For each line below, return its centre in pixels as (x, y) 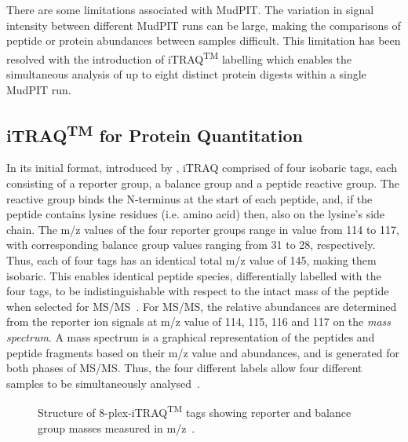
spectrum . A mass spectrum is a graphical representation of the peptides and (191, 336)
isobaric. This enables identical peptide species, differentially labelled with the (194, 275)
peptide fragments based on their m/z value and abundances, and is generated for (203, 352)
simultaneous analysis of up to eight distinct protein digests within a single (186, 74)
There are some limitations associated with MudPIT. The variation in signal (190, 9)
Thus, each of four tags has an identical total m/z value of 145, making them (191, 259)
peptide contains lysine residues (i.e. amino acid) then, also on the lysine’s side (196, 214)
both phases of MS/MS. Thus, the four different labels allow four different (184, 368)
